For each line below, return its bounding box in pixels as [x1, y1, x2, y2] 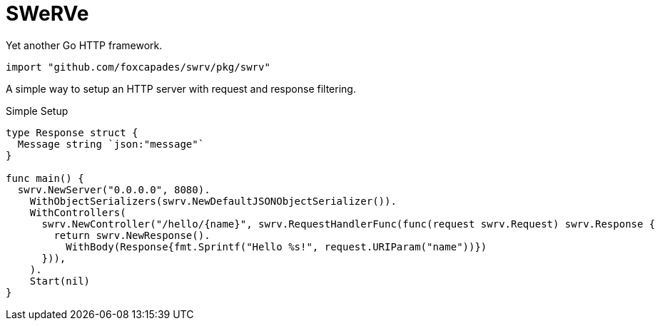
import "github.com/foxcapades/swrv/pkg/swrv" [6, 61, 270, 73]
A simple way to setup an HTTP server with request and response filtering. [6, 82, 356, 95]
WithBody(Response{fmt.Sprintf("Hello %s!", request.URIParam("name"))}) [66, 240, 487, 253]
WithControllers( [29, 206, 126, 218]
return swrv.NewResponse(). [54, 229, 210, 241]
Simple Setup [6, 104, 68, 117]
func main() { [6, 172, 84, 184]
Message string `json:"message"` [17, 138, 205, 150]
